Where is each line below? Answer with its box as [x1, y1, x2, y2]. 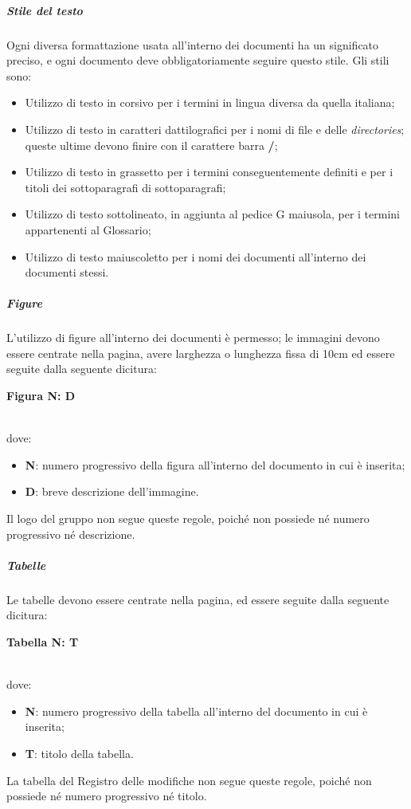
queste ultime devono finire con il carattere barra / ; [25, 136, 278, 153]
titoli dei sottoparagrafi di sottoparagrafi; [25, 179, 226, 195]
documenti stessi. [25, 264, 109, 281]
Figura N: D [6, 387, 76, 404]
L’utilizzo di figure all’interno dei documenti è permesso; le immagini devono [6, 329, 380, 346]
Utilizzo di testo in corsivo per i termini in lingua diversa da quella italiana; [25, 94, 395, 111]
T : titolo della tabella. [25, 744, 134, 761]
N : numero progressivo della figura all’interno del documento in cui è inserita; [25, 456, 405, 473]
